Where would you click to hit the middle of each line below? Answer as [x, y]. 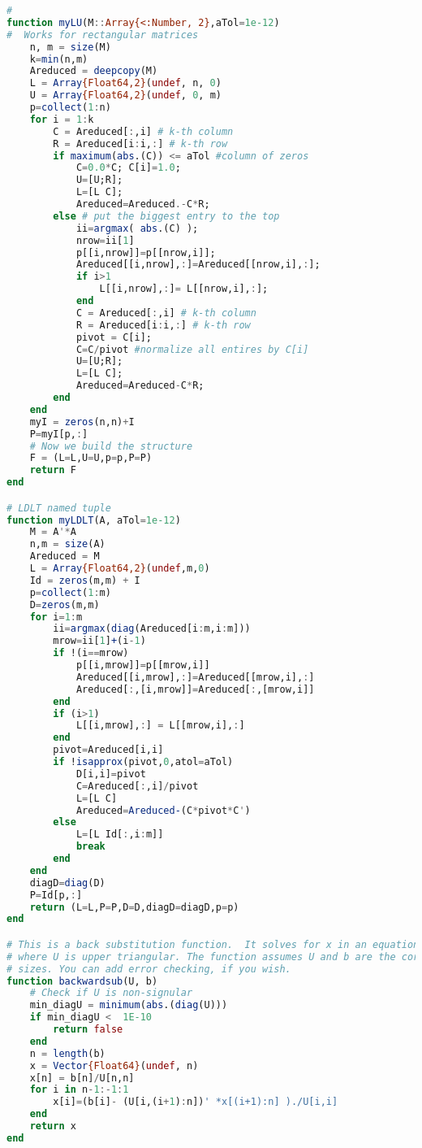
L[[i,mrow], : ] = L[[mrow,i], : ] [160, 726]
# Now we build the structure [111, 446]
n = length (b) [67, 1053]
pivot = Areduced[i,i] [108, 750]
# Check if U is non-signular [111, 993]
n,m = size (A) [67, 544]
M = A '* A [53, 532]
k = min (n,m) [59, 59]
